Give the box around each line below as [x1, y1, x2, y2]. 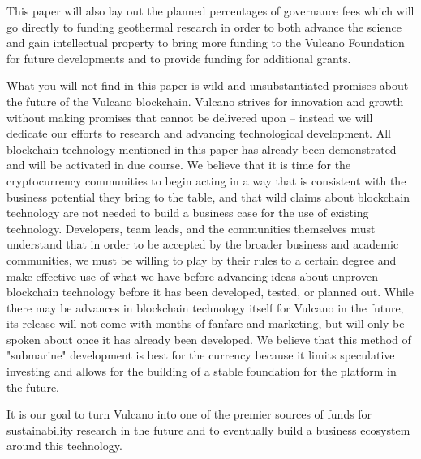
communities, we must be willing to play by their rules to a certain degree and [6, 251, 397, 268]
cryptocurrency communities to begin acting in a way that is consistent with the [6, 172, 406, 189]
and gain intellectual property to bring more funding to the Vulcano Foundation [6, 34, 405, 51]
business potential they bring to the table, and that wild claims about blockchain [6, 188, 410, 205]
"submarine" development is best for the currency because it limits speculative [6, 346, 395, 363]
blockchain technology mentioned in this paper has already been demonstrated [6, 140, 397, 157]
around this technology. [6, 437, 122, 454]
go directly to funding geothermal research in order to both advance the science [6, 18, 402, 35]
